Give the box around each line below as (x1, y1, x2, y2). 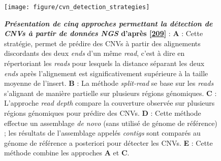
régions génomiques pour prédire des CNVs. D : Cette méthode (4, 108, 201, 118)
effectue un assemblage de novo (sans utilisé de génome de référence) (4, 117, 217, 128)
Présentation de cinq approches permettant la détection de (4, 18, 213, 28)
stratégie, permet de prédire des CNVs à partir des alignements (4, 38, 201, 48)
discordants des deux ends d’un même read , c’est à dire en (4, 48, 185, 58)
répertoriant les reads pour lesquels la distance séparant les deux (4, 58, 205, 69)
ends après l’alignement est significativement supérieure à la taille (4, 68, 208, 78)
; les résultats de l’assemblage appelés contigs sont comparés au (4, 127, 201, 138)
